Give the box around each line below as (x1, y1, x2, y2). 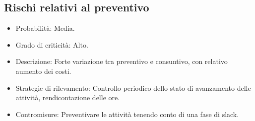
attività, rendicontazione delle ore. (15, 92, 120, 103)
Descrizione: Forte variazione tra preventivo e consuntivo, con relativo (15, 56, 228, 66)
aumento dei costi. (15, 65, 71, 76)
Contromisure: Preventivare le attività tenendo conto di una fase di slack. (15, 109, 239, 119)
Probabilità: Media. (15, 23, 75, 33)
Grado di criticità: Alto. (15, 39, 88, 50)
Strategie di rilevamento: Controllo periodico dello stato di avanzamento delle (15, 82, 251, 93)
